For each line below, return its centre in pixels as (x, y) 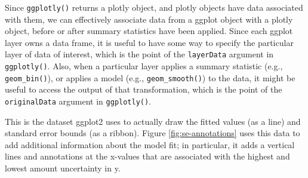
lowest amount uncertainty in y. (63, 168)
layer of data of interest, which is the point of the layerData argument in (139, 54)
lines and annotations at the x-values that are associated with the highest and (147, 156)
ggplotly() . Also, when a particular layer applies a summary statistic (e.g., (144, 66)
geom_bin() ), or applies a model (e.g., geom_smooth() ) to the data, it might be (150, 77)
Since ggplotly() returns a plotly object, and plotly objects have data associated (154, 7)
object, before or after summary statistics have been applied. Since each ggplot (149, 31)
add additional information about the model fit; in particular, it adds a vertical (150, 144)
